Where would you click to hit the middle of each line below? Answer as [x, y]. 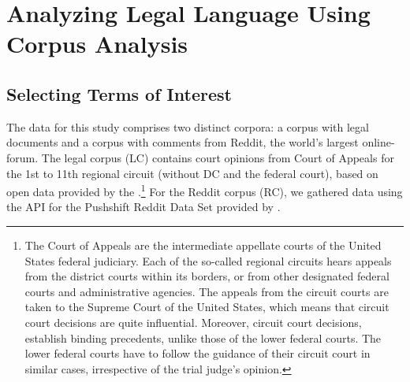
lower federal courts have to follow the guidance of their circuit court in [198, 353]
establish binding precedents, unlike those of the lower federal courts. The [203, 337]
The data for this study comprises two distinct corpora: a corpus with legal [188, 126]
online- [378, 142]
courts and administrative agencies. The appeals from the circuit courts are [207, 291]
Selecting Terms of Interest [119, 93]
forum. [22, 157]
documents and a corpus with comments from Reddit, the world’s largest [183, 142]
